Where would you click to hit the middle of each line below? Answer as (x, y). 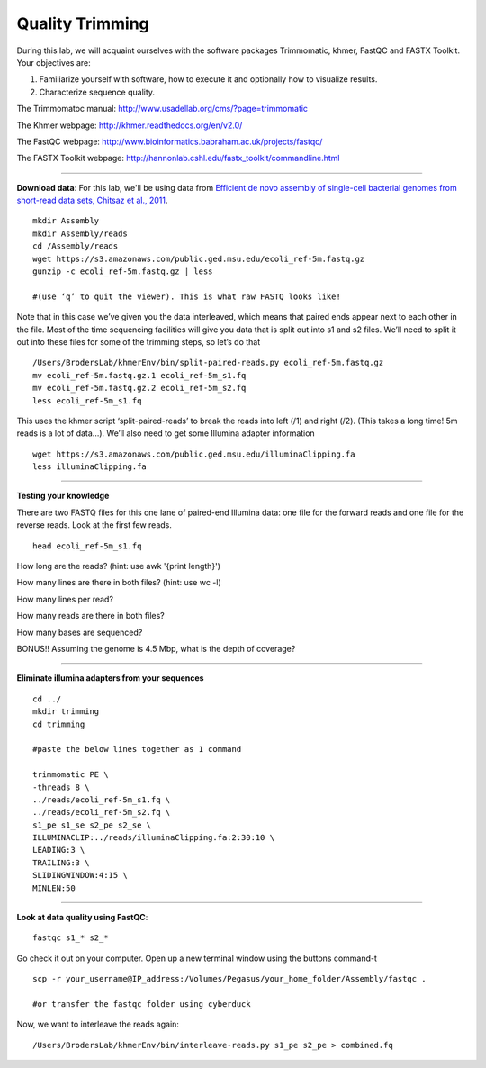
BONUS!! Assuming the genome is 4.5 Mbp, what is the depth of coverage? (156, 649)
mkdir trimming (66, 712)
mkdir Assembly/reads (80, 233)
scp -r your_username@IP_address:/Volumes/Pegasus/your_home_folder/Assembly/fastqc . (229, 979)
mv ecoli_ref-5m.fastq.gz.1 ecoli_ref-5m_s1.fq (139, 375)
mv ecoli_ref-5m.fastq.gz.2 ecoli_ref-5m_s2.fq (139, 388)
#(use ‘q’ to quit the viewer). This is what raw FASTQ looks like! (187, 296)
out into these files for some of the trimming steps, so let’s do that (139, 341)
